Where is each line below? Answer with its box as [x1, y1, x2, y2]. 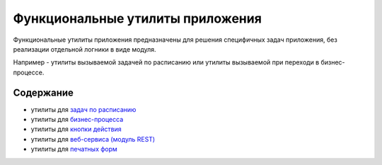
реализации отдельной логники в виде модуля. [13, 45, 156, 53]
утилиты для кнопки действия [30, 125, 122, 134]
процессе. [13, 68, 45, 76]
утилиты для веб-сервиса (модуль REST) [30, 135, 156, 143]
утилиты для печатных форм [30, 145, 118, 154]
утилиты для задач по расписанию [30, 105, 137, 113]
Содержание [13, 86, 74, 98]
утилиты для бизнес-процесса [30, 115, 124, 124]
